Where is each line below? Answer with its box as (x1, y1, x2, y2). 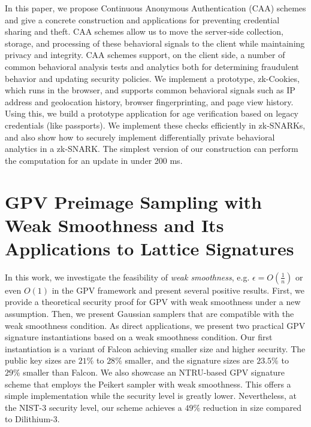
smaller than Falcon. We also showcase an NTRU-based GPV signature (23, 365, 285, 378)
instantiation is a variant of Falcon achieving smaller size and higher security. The (5, 342, 306, 355)
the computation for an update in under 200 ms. (5, 154, 183, 166)
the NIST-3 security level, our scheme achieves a (5, 401, 182, 413)
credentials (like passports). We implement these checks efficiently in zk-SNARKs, (5, 118, 306, 131)
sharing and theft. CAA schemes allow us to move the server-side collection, (5, 25, 283, 38)
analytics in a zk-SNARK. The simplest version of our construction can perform (5, 142, 298, 155)
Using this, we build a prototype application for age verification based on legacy (5, 107, 298, 120)
